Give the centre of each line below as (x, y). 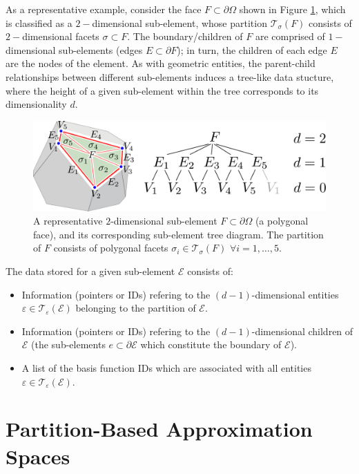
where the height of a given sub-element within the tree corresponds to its (162, 90)
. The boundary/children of (185, 36)
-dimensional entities (295, 294)
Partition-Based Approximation (159, 429)
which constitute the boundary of (211, 344)
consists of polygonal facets (111, 248)
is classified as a (39, 22)
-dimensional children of (302, 331)
